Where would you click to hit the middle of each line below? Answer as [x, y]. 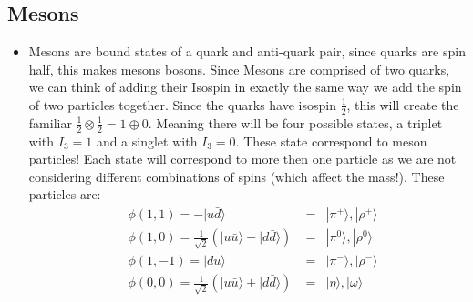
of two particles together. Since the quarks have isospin [182, 104]
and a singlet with [147, 141]
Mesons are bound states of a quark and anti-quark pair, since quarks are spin [247, 51]
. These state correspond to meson [331, 141]
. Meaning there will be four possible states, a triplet [295, 122]
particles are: [65, 194]
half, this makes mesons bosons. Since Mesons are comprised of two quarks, [239, 69]
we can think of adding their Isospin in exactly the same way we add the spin [245, 87]
